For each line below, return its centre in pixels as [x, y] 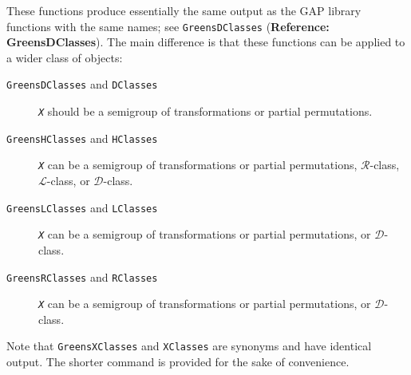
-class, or [68, 181]
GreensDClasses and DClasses [82, 84]
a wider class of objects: [65, 57]
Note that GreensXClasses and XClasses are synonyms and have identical [189, 346]
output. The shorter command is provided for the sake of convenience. [178, 362]
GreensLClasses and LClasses [82, 207]
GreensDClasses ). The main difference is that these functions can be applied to [206, 42]
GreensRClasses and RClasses [82, 276]
